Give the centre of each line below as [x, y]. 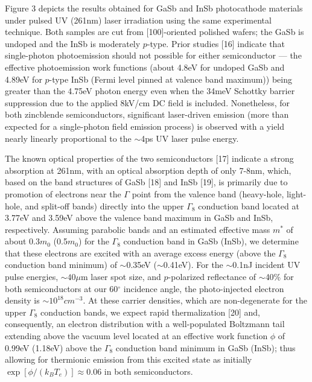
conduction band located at [249, 205]
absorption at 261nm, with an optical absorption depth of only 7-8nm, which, [148, 170]
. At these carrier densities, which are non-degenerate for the [195, 300]
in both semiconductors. [148, 371]
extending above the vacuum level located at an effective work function [136, 336]
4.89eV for [24, 79]
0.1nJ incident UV [266, 265]
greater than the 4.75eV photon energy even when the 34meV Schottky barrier [150, 91]
